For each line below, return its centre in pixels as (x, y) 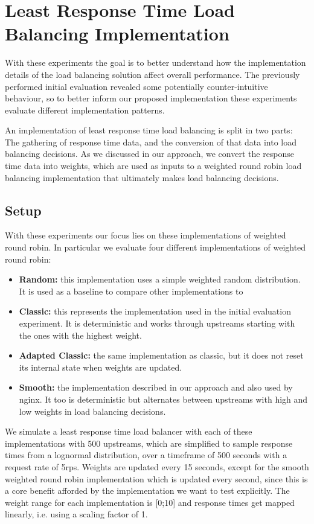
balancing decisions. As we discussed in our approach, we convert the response (150, 154)
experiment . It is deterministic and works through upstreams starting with (157, 323)
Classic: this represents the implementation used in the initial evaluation (155, 311)
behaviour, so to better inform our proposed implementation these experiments (151, 98)
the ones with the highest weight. (80, 335)
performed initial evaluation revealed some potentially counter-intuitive (136, 86)
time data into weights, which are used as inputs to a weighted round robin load (153, 166)
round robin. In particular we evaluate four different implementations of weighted (155, 247)
